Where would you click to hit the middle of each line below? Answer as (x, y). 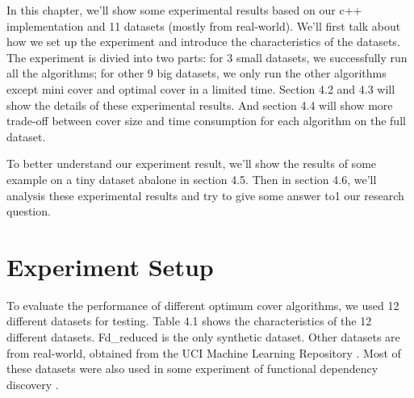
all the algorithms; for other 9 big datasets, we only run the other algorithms (197, 73)
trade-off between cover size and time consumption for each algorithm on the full (206, 121)
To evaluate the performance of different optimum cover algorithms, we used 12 (203, 305)
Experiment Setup (110, 266)
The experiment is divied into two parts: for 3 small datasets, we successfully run (207, 57)
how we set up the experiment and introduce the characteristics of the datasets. (203, 42)
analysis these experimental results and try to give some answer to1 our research (205, 195)
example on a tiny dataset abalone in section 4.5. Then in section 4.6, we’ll (192, 179)
